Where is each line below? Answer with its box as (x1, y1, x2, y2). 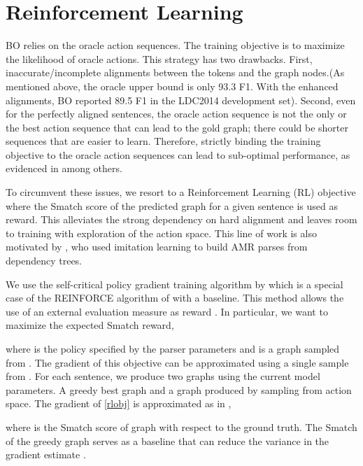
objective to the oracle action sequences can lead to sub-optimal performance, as (6, 147, 350, 162)
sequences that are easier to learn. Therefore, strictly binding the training (6, 134, 321, 148)
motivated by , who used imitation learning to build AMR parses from (6, 239, 308, 254)
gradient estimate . (6, 447, 86, 462)
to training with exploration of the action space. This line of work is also (6, 225, 317, 240)
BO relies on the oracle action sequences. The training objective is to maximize (6, 38, 345, 52)
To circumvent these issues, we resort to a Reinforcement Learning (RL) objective (6, 185, 356, 199)
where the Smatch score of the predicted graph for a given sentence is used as (6, 198, 338, 213)
